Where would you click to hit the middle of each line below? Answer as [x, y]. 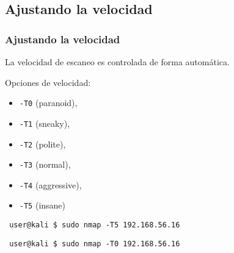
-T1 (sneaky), [45, 123]
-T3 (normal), [45, 164]
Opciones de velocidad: [48, 82]
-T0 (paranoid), [48, 103]
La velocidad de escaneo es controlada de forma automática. [117, 62]
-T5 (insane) [42, 205]
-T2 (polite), [42, 144]
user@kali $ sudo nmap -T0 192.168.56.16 [95, 244]
